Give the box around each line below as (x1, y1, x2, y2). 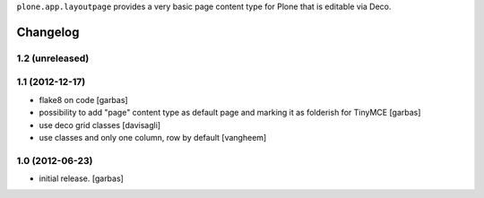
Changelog (16, 24, 80, 39)
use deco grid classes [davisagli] (39, 119, 161, 130)
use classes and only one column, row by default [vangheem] (39, 132, 267, 142)
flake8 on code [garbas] (39, 94, 129, 105)
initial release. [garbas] (39, 173, 125, 184)
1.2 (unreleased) (16, 52, 90, 65)
